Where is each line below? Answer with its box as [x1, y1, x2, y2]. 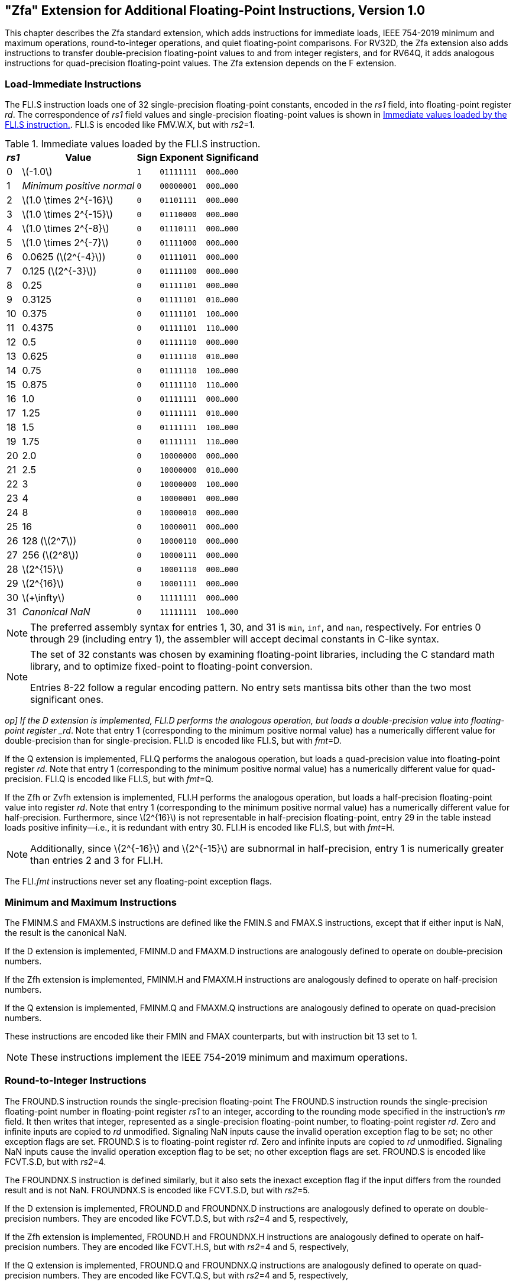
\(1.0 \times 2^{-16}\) [22, 194, 113, 206]
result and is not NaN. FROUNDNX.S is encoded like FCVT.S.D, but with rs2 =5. [5, 1184, 310, 1195]
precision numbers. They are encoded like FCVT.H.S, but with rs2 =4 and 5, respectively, [5, 1241, 349, 1252]
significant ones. [30, 693, 104, 706]
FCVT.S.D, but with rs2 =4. [5, 1156, 106, 1167]
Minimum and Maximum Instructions [5, 896, 177, 908]
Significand [206, 151, 259, 164]
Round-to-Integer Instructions [5, 1074, 147, 1087]
